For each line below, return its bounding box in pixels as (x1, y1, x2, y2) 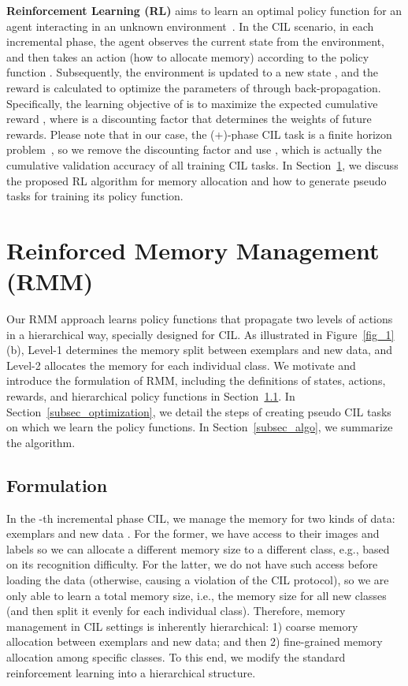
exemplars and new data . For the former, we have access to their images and (6, 525, 380, 542)
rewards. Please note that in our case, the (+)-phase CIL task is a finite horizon (6, 125, 392, 142)
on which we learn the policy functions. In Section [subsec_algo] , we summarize (6, 419, 393, 435)
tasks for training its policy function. (6, 188, 184, 204)
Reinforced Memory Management (6, 233, 380, 266)
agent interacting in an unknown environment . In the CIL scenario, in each (6, 17, 374, 34)
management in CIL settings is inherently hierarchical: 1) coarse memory (6, 617, 358, 634)
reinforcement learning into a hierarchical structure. (6, 664, 256, 680)
